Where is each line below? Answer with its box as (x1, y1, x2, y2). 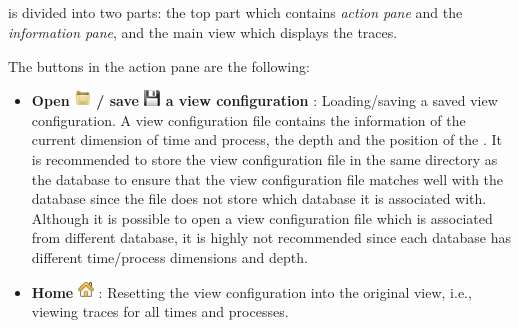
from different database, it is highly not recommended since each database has (31, 227, 511, 248)
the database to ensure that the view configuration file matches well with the (31, 168, 504, 189)
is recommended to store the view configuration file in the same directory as (31, 148, 498, 169)
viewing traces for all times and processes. (31, 301, 289, 322)
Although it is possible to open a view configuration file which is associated (31, 207, 493, 228)
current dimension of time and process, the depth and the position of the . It (31, 129, 503, 150)
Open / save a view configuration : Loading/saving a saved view (31, 90, 498, 111)
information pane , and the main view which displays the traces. (8, 21, 398, 42)
